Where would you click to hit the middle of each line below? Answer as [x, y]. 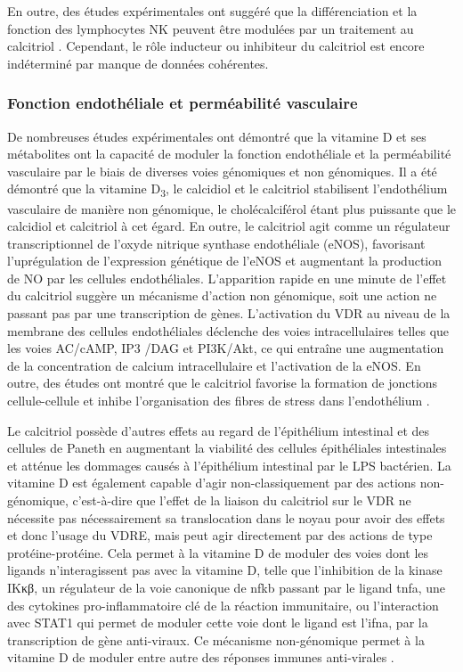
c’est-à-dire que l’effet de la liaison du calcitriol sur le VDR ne [242, 500]
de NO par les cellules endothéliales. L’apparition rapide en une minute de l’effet [227, 278]
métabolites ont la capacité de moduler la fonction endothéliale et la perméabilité [229, 154]
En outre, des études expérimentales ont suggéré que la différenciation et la [212, 11]
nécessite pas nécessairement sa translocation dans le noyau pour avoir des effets [226, 517]
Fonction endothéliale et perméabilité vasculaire [183, 103]
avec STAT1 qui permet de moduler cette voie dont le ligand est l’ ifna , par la [218, 623]
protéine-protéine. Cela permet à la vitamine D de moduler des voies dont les [218, 552]
